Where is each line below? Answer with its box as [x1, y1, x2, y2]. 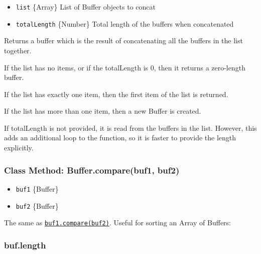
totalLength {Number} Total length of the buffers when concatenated [16, 18, 234, 29]
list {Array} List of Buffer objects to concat [16, 2, 156, 12]
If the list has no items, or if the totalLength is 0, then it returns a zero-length [4, 62, 245, 72]
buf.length [4, 238, 46, 251]
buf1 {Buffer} [16, 183, 59, 194]
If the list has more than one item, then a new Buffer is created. [4, 106, 201, 116]
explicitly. [4, 142, 34, 153]
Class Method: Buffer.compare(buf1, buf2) [4, 163, 180, 176]
